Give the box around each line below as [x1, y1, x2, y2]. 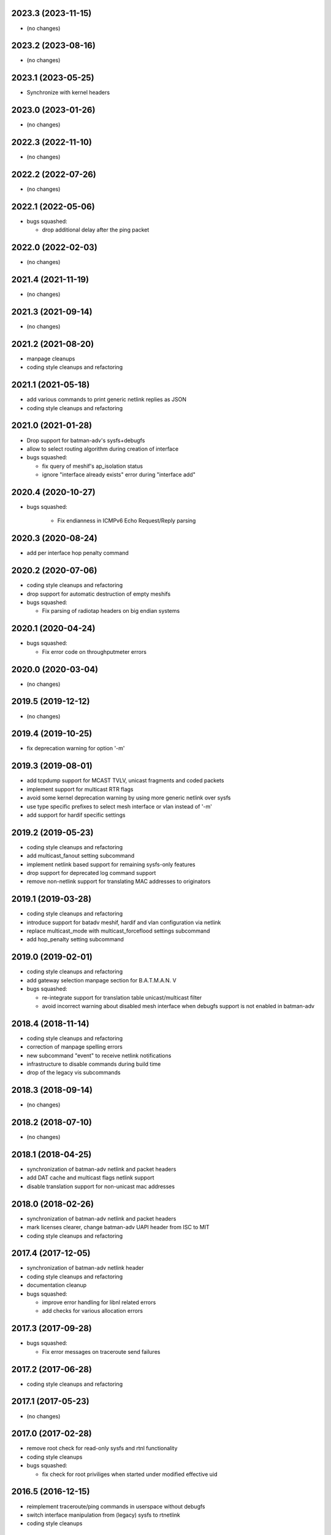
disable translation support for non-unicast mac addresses [26, 1183, 175, 1190]
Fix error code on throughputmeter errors [42, 648, 147, 655]
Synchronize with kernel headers [26, 89, 110, 96]
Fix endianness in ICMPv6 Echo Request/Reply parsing [57, 517, 196, 524]
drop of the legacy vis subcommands [26, 1069, 121, 1076]
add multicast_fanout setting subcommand [26, 852, 135, 860]
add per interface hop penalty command [26, 550, 129, 557]
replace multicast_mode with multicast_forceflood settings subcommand [26, 927, 210, 935]
